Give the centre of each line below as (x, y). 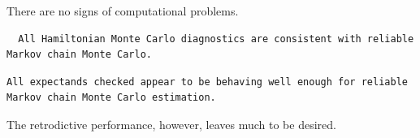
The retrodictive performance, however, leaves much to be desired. (171, 124)
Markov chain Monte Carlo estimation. (111, 98)
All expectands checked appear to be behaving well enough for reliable (207, 82)
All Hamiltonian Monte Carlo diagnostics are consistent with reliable (216, 39)
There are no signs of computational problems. (123, 11)
